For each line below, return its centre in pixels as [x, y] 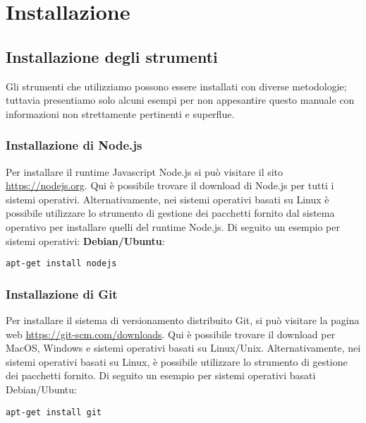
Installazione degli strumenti [112, 56]
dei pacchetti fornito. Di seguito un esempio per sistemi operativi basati [161, 375]
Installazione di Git [62, 293]
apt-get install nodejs [61, 264]
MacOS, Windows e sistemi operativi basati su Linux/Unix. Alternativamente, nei [183, 348]
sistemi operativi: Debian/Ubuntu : [85, 240]
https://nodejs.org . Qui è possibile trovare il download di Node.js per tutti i [170, 185]
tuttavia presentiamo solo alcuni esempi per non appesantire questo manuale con [180, 100]
